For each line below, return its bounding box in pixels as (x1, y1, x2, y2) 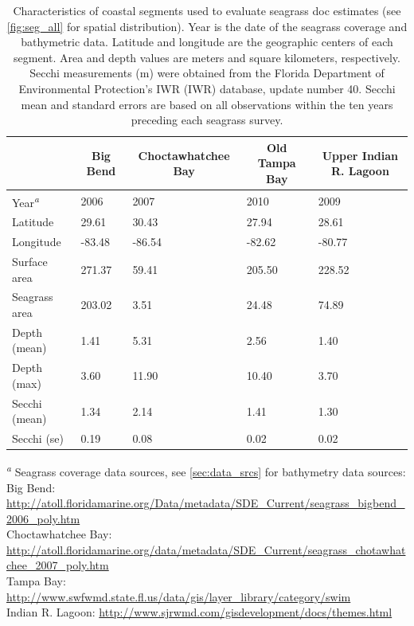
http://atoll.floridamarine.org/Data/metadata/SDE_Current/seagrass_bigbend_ (6, 495, 405, 511)
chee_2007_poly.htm (6, 557, 109, 573)
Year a (12, 191, 40, 210)
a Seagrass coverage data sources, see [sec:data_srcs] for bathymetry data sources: (6, 461, 406, 479)
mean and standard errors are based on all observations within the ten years (21, 96, 393, 112)
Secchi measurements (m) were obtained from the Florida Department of (29, 65, 385, 81)
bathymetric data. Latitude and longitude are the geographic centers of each (21, 33, 393, 50)
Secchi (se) (12, 430, 64, 447)
